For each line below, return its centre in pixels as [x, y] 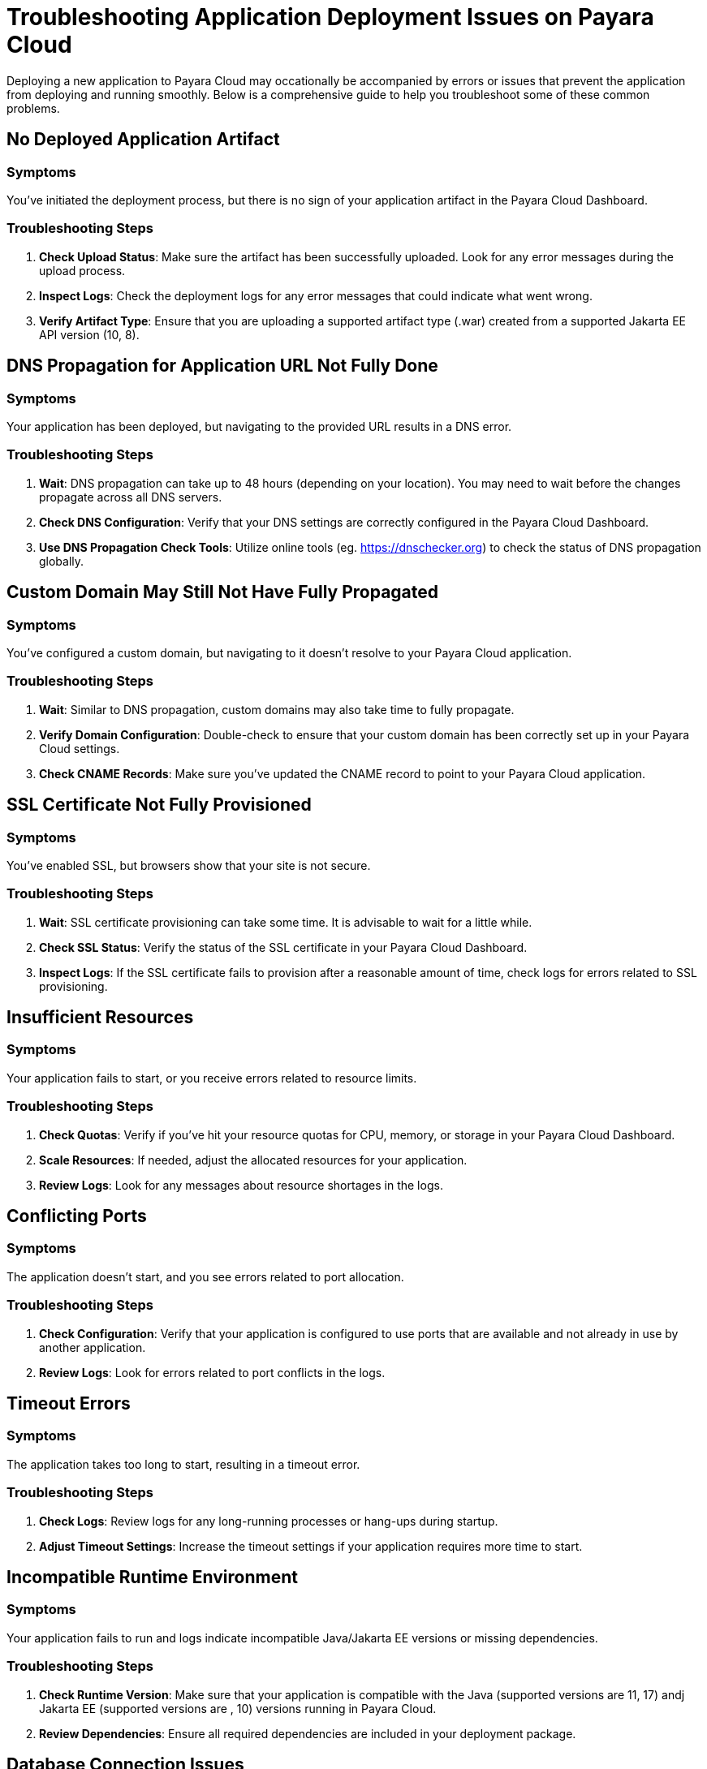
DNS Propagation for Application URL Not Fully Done [222, 366]
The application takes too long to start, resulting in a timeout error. [183, 1464]
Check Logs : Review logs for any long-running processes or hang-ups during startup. [269, 1521]
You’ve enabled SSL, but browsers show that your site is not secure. [189, 865]
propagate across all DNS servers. [131, 497]
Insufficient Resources [100, 1018]
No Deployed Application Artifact [143, 140]
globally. [62, 561]
